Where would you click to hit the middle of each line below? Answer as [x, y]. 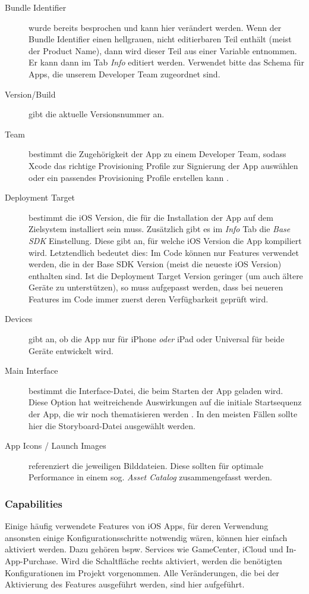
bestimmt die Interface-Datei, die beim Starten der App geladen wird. [156, 390]
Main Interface [31, 371]
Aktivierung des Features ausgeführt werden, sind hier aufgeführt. [125, 584]
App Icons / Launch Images [56, 446]
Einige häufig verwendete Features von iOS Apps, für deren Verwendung [137, 526]
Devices [19, 319]
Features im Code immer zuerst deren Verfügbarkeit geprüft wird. [149, 298]
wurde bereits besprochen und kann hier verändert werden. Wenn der [155, 27]
